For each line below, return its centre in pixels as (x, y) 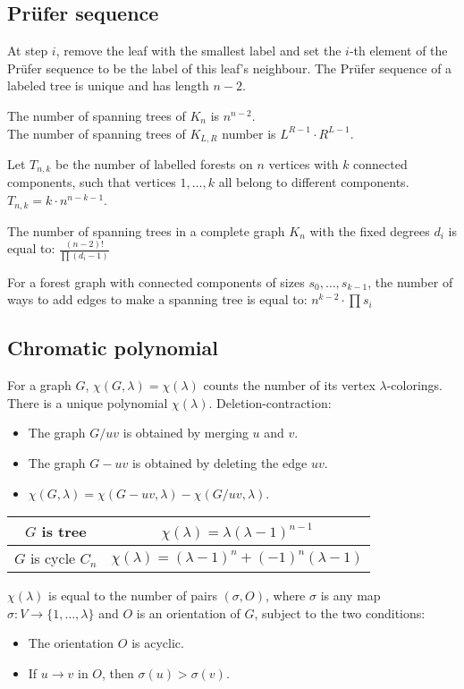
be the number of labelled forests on (154, 164)
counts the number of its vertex (289, 385)
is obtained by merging (186, 433)
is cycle (53, 558)
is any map (350, 595)
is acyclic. (158, 643)
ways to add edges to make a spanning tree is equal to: (157, 299)
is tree (64, 532)
